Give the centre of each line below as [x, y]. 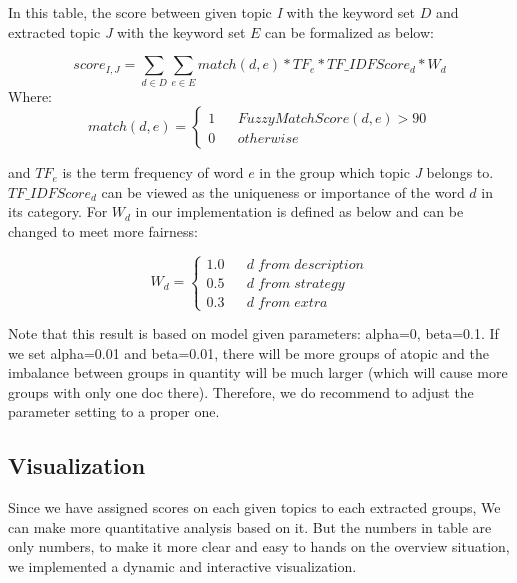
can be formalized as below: [349, 31]
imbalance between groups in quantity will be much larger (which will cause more [258, 372]
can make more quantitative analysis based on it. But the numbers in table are [250, 526]
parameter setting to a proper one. [114, 411]
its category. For [58, 211]
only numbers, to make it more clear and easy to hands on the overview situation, [259, 546]
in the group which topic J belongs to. [376, 172]
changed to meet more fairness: [103, 230]
